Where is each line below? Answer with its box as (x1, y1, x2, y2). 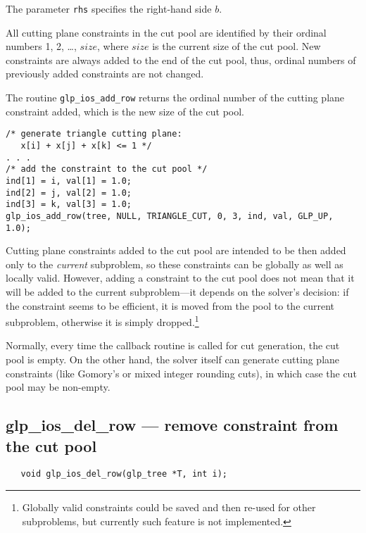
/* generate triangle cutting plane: (6, 129, 182, 139)
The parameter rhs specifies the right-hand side (6, 1, 212, 15)
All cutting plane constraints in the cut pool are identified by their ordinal (6, 25, 327, 39)
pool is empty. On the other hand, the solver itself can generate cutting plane (6, 352, 340, 366)
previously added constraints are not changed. (6, 66, 204, 81)
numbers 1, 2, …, (6, 39, 77, 54)
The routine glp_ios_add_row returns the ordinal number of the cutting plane (6, 90, 345, 105)
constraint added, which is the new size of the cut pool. (6, 104, 244, 118)
